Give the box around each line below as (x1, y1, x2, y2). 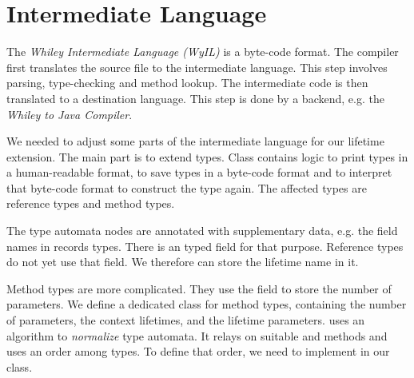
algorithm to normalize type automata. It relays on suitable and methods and (6, 327, 388, 344)
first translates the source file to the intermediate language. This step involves (6, 58, 388, 75)
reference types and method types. (6, 195, 175, 212)
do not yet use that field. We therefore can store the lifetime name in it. (6, 253, 359, 270)
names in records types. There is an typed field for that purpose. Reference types (6, 237, 404, 254)
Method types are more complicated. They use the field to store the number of (6, 280, 392, 296)
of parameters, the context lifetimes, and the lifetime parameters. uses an (6, 312, 365, 328)
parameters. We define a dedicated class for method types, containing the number (6, 296, 407, 312)
